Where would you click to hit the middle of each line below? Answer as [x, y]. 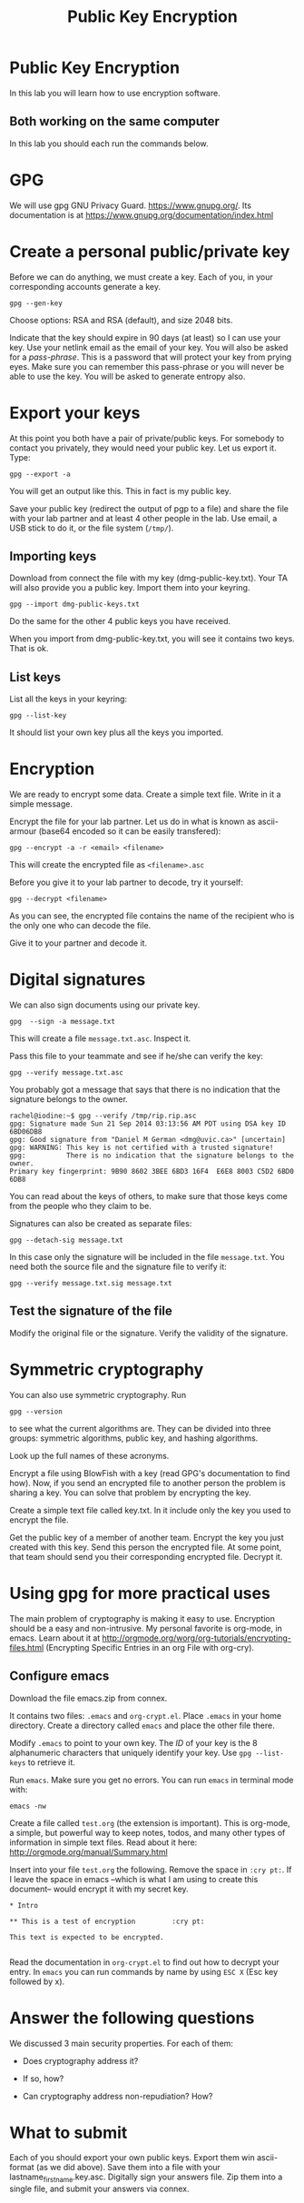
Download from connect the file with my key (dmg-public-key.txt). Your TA [149, 578]
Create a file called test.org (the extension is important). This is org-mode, [150, 1822]
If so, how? [43, 2079]
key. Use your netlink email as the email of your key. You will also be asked [149, 347]
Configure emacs [59, 1677]
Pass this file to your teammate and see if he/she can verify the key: [136, 1057]
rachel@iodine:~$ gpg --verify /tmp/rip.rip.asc [103, 1116]
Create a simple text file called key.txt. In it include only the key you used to [150, 1510]
